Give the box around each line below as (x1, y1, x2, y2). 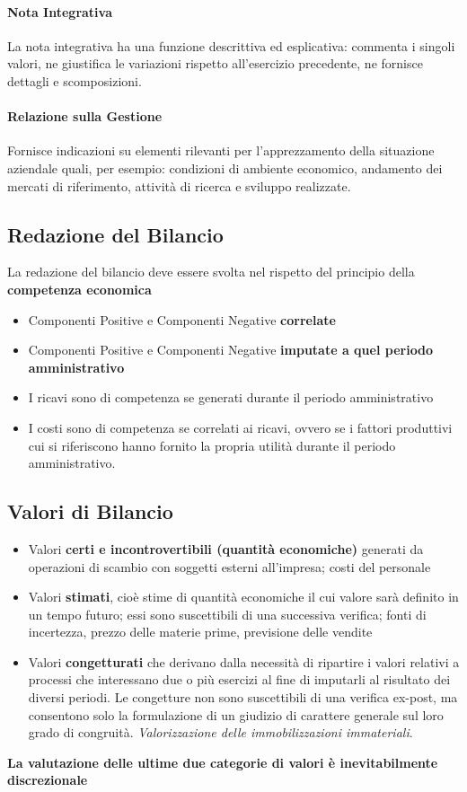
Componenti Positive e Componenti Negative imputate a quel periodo (28, 340, 434, 359)
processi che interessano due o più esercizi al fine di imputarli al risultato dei (28, 670, 451, 689)
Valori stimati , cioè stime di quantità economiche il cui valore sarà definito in (28, 587, 459, 606)
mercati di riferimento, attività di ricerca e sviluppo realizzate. (7, 176, 351, 195)
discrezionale (7, 770, 88, 789)
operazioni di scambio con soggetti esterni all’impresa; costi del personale (28, 557, 431, 576)
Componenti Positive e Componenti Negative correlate (28, 310, 336, 329)
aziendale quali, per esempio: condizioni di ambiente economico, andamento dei (7, 158, 443, 177)
